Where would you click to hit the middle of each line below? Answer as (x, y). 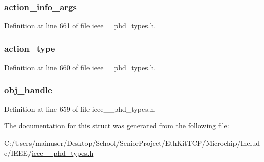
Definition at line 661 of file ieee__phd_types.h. (80, 26)
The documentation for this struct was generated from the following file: (117, 126)
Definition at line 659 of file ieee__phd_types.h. (80, 108)
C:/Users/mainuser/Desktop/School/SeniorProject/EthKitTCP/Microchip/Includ (132, 143)
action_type (30, 48)
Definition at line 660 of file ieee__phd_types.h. (80, 67)
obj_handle (28, 90)
